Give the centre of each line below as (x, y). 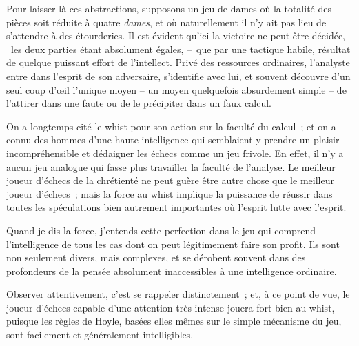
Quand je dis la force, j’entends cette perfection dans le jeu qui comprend (161, 230)
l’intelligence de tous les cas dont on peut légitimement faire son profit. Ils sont (173, 244)
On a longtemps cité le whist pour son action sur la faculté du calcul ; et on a (171, 126)
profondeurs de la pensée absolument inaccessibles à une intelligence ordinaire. (172, 271)
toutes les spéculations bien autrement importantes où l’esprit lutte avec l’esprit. (176, 207)
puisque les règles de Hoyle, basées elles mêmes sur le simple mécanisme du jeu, (174, 321)
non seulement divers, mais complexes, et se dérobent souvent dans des (156, 257)
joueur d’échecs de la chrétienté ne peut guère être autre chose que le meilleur (170, 180)
